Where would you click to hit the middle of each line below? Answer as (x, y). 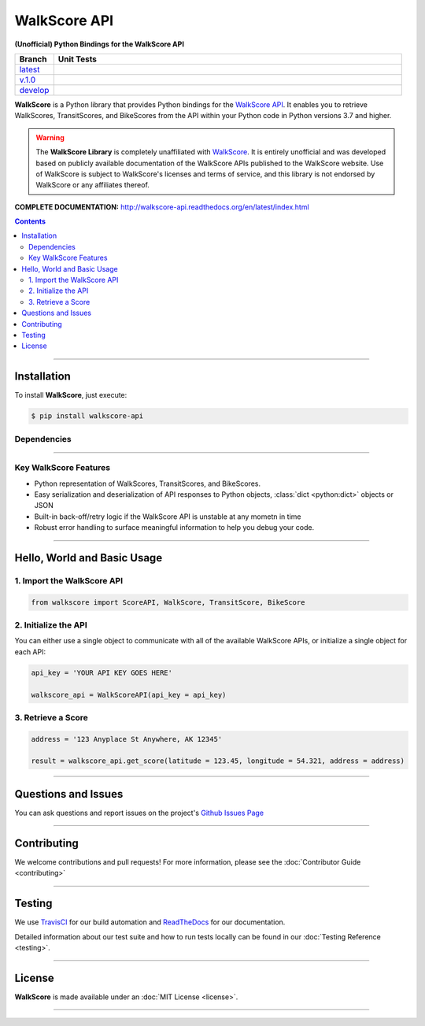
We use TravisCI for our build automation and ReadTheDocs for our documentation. (150, 922)
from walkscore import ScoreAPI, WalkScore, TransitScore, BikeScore (168, 602)
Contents (30, 221)
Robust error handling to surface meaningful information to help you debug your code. (174, 528)
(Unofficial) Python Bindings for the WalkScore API (100, 44)
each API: (30, 652)
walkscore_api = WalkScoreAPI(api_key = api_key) (129, 694)
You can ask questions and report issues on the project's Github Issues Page (139, 813)
